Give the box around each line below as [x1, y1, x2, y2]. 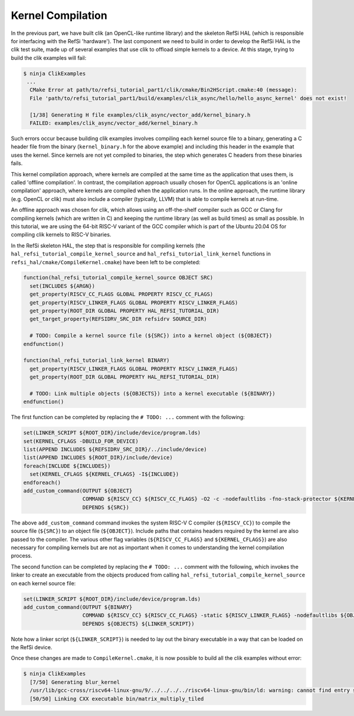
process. [11, 552, 32, 559]
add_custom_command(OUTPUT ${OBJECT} [23, 488, 133, 494]
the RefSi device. [11, 644, 53, 651]
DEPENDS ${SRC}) [82, 504, 130, 511]
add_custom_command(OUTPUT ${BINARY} [23, 604, 133, 610]
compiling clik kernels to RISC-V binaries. [11, 231, 112, 238]
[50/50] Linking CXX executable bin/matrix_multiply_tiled [29, 695, 204, 702]
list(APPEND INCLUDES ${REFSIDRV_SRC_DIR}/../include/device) [23, 446, 207, 453]
